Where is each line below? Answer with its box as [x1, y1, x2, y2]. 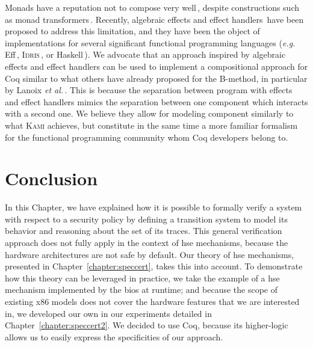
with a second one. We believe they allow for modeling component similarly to [5, 107, 294, 120]
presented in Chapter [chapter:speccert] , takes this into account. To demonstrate [5, 260, 303, 272]
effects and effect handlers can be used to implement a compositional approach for [5, 60, 308, 72]
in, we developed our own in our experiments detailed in [5, 307, 212, 319]
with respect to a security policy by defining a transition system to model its [5, 212, 288, 225]
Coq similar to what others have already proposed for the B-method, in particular [5, 72, 308, 84]
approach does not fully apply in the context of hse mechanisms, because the [5, 236, 288, 249]
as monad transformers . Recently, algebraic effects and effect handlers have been [5, 13, 304, 25]
